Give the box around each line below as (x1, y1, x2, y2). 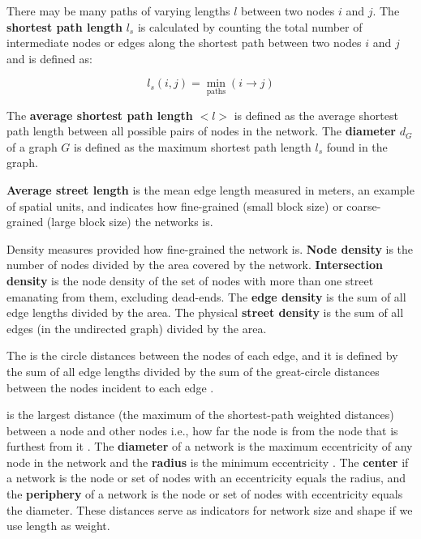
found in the (326, 138, 388, 155)
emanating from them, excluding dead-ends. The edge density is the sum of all (6, 288, 406, 305)
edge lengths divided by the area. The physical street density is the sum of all (6, 304, 404, 321)
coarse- (346, 197, 381, 214)
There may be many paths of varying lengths (6, 2, 230, 19)
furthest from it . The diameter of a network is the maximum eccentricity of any (6, 438, 413, 455)
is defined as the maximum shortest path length (74, 138, 311, 155)
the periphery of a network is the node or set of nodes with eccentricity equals (6, 486, 403, 503)
